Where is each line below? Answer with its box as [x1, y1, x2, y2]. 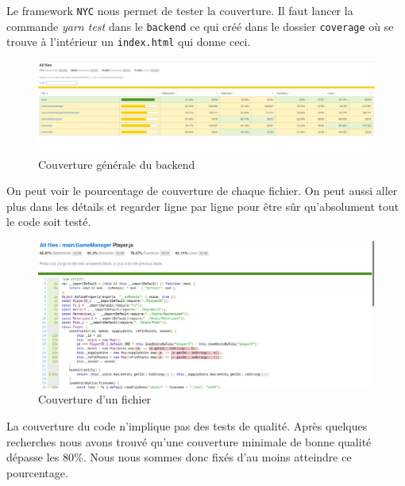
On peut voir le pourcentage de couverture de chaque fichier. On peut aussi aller [6, 182, 398, 199]
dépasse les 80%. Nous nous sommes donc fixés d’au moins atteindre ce [6, 449, 352, 465]
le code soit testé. [6, 213, 91, 230]
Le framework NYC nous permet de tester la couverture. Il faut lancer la [6, 2, 353, 18]
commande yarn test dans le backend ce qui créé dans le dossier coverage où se [6, 17, 394, 34]
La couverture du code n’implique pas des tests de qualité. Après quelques [6, 417, 368, 434]
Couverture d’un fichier [38, 391, 152, 408]
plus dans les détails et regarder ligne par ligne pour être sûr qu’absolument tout [6, 197, 399, 214]
